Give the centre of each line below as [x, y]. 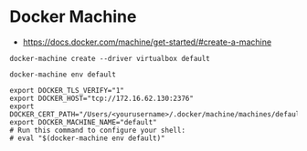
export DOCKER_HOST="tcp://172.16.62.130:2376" [102, 98]
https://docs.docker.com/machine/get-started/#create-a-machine [147, 42]
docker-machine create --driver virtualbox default [110, 58]
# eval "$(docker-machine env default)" [88, 138]
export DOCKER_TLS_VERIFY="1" [67, 90]
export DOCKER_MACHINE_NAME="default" [83, 122]
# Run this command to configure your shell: [97, 130]
